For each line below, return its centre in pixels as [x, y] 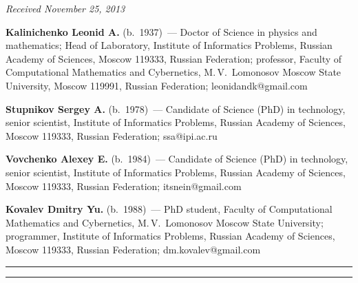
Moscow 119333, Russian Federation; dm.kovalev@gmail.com [133, 249]
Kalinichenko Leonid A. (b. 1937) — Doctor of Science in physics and [161, 31]
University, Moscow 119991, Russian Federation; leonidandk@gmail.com [157, 85]
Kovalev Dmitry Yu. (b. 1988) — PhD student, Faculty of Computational [169, 209]
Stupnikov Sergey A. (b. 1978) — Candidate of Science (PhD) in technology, [176, 108]
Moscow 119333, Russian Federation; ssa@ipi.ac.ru [112, 135]
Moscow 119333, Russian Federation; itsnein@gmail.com [124, 186]
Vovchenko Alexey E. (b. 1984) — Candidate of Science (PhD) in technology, [177, 159]
